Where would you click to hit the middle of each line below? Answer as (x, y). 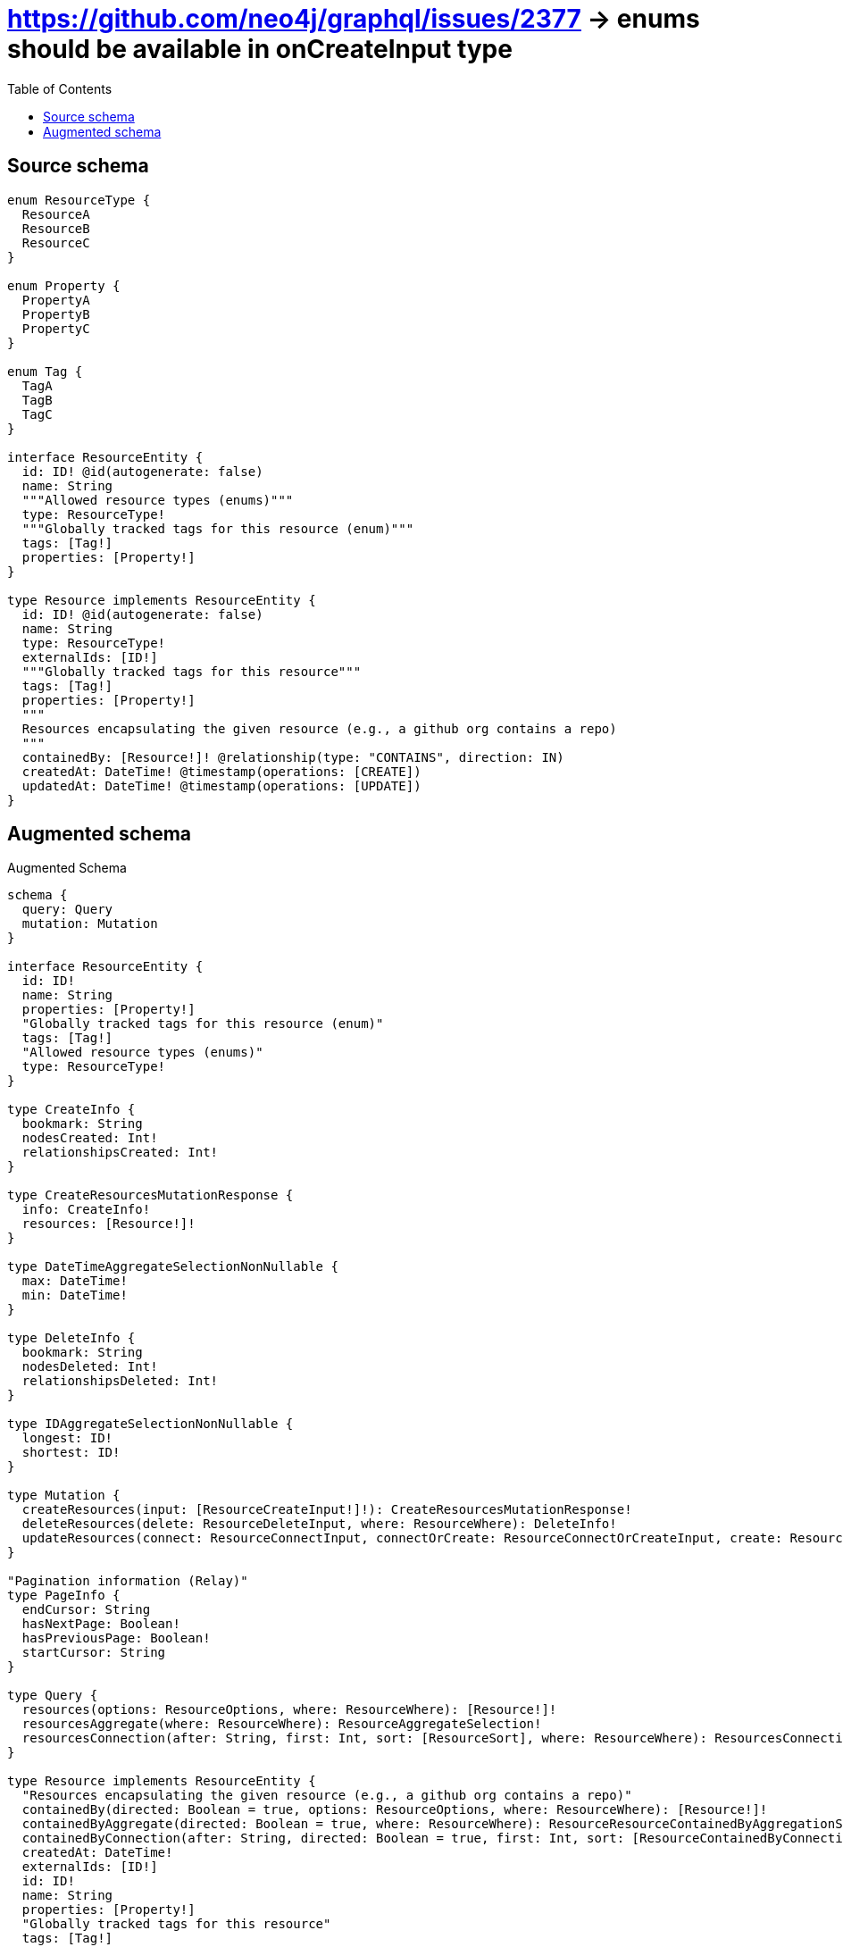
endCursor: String (86, 1610)
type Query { (53, 1696)
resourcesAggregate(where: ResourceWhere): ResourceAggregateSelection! (282, 1724)
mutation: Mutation (90, 924)
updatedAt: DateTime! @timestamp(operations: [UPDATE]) (221, 785)
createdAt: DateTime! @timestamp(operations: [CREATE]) (221, 771)
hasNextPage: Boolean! (101, 1624)
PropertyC (56, 328)
